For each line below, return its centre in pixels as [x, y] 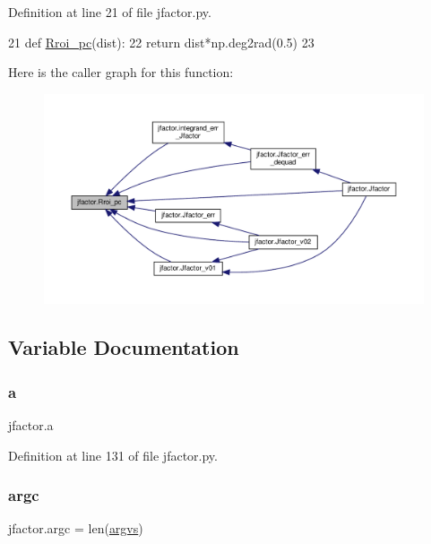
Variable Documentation [124, 347]
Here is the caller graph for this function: [121, 72]
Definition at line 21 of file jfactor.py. [110, 12]
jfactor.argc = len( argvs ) [76, 528]
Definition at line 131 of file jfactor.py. [113, 455]
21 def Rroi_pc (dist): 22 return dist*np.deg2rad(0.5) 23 [161, 42]
